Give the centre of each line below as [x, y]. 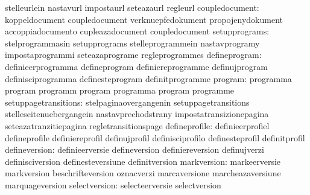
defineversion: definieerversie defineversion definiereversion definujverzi [134, 149]
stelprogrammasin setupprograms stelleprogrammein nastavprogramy [132, 43]
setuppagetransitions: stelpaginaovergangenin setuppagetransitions [127, 102]
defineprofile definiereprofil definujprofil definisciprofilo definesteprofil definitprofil [155, 137]
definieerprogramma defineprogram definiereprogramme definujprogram [137, 66]
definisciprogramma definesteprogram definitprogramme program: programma [148, 78]
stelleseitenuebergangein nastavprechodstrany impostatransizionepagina [137, 114]
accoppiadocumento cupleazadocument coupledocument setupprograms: [137, 31]
